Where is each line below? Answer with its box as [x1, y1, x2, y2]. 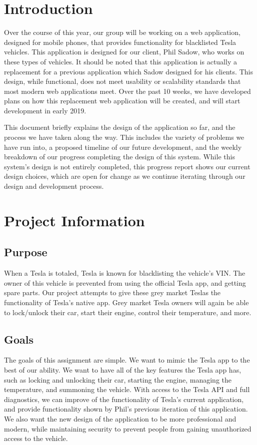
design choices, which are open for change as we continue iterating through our [4, 171, 245, 181]
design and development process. [4, 181, 104, 191]
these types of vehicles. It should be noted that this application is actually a [4, 56, 237, 66]
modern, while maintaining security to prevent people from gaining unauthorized [4, 423, 251, 434]
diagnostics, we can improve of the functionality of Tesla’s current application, [4, 394, 244, 404]
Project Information [4, 210, 145, 230]
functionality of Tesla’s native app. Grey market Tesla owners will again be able [4, 297, 249, 307]
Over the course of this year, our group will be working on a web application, [4, 27, 240, 37]
